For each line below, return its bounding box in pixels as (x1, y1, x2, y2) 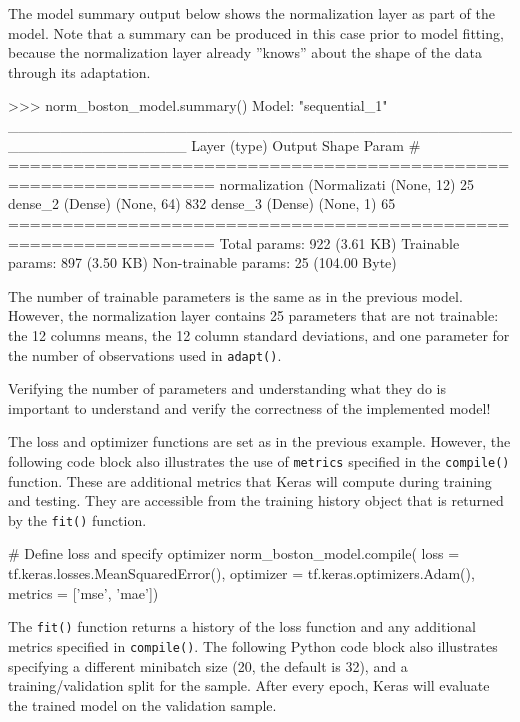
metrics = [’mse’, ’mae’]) (8, 582, 159, 603)
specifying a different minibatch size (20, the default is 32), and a (8, 655, 408, 676)
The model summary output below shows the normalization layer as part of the (8, 3, 495, 23)
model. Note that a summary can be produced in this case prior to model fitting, (8, 22, 504, 43)
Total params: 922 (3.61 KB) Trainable (219, 232, 460, 253)
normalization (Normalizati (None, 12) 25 (219, 173, 475, 194)
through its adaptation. (8, 61, 151, 82)
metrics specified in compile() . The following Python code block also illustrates (8, 635, 498, 656)
